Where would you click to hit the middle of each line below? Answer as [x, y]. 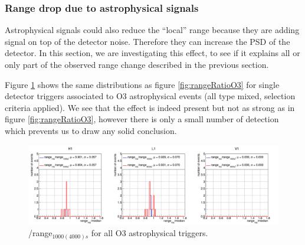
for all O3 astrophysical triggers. [150, 233]
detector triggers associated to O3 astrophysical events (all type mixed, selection [150, 96]
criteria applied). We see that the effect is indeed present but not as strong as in [150, 107]
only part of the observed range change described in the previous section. [137, 64]
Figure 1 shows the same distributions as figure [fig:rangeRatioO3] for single [142, 84]
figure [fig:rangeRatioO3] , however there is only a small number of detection [142, 119]
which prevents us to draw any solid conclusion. [91, 130]
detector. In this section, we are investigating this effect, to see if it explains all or [152, 53]
